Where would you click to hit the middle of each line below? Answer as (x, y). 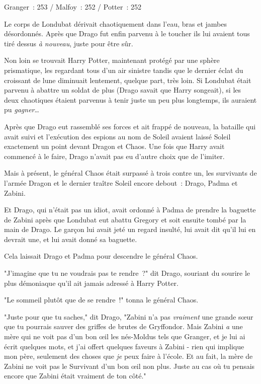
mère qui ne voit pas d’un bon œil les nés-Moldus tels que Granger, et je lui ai (125, 336)
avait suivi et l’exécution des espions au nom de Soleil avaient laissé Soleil (117, 136)
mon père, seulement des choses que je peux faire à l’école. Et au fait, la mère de (128, 356)
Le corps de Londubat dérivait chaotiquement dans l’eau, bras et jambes (115, 23)
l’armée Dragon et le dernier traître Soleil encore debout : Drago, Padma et (121, 182)
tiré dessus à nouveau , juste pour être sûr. (69, 43)
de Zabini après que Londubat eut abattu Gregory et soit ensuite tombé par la (125, 219)
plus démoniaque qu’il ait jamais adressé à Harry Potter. (91, 283)
